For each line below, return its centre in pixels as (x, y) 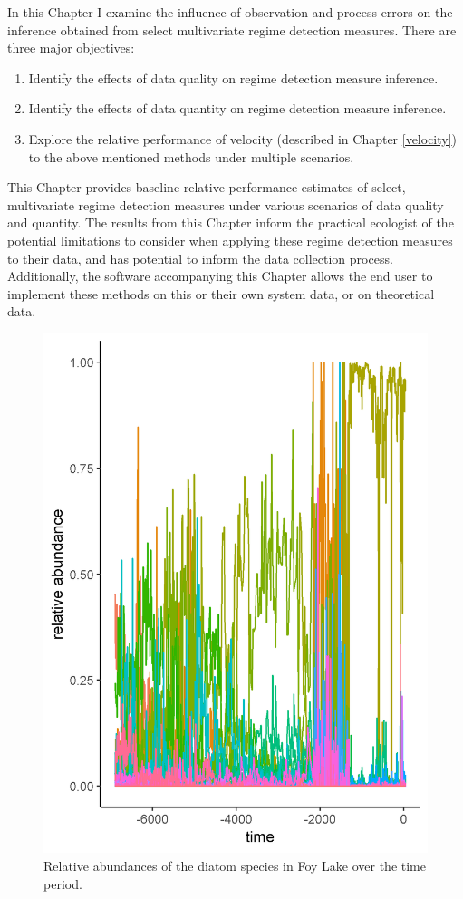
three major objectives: (71, 48)
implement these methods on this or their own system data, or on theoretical (221, 293)
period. (63, 883)
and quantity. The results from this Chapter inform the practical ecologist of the (231, 222)
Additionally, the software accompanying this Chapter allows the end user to (220, 276)
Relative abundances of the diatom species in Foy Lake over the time (235, 866)
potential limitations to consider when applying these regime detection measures (230, 240)
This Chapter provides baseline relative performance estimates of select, (207, 187)
